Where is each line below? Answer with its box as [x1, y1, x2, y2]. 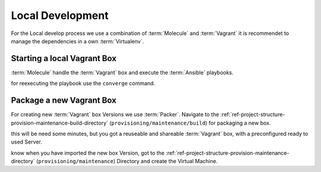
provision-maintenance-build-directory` [11, 119, 108, 126]
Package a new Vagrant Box [11, 95, 117, 106]
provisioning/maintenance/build [111, 119, 206, 126]
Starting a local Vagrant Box [11, 53, 117, 63]
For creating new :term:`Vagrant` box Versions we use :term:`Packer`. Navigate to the [11, 111, 219, 118]
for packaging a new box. [208, 119, 271, 126]
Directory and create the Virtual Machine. [117, 158, 218, 165]
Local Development [11, 9, 109, 22]
